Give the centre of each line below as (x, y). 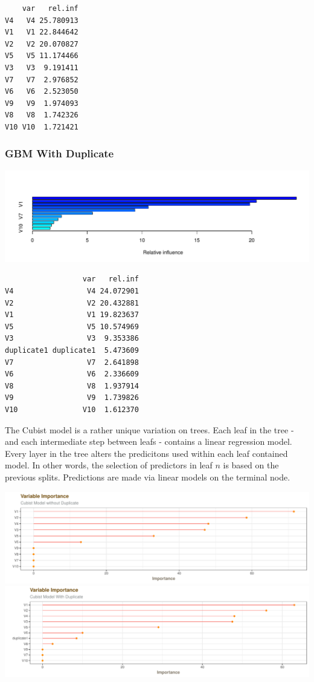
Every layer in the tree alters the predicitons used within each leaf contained (146, 453)
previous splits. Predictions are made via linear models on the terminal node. (148, 477)
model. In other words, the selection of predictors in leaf (109, 465)
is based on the (251, 465)
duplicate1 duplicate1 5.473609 (72, 350)
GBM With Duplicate (59, 153)
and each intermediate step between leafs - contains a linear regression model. (149, 441)
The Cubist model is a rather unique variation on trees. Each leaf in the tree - (149, 429)
